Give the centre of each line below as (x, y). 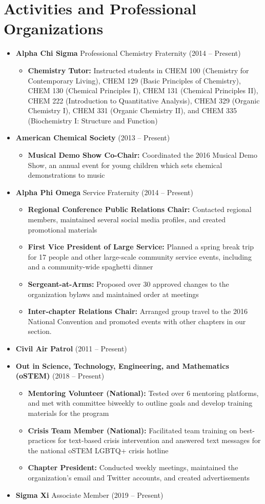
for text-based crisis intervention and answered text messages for (159, 440)
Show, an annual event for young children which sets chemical (125, 165)
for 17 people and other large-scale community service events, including (140, 256)
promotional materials (63, 229)
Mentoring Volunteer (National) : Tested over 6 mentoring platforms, (143, 393)
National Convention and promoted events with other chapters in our (137, 321)
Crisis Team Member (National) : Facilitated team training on (132, 430)
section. (40, 331)
